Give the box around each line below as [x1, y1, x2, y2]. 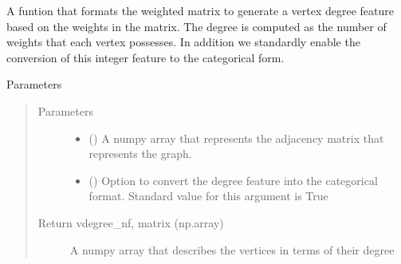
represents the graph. [88, 145, 192, 162]
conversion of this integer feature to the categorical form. [6, 49, 285, 65]
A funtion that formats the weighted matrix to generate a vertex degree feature [6, 2, 395, 18]
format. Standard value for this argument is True [88, 187, 328, 204]
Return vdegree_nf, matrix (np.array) [37, 214, 224, 231]
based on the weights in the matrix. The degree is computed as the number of [6, 18, 387, 34]
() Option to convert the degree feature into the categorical [88, 171, 378, 188]
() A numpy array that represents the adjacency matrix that [88, 129, 384, 146]
